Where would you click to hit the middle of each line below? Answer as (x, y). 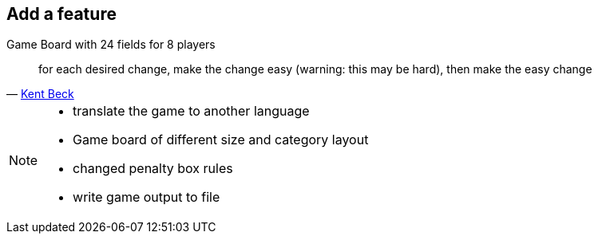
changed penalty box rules (153, 169)
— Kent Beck (40, 94)
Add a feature (61, 14)
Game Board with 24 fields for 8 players (111, 45)
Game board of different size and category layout (221, 140)
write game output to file (147, 197)
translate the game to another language (191, 111)
